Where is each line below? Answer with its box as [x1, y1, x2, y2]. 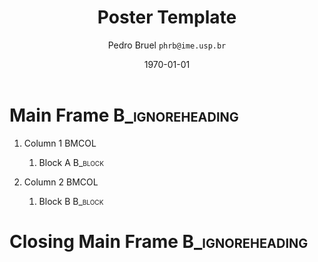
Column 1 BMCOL [23, 137, 97, 149]
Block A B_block [38, 156, 104, 168]
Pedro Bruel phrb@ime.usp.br [107, 39, 227, 51]
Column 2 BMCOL [23, 176, 99, 188]
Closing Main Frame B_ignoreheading [9, 230, 309, 253]
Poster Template [97, 6, 237, 29]
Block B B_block [38, 195, 104, 207]
